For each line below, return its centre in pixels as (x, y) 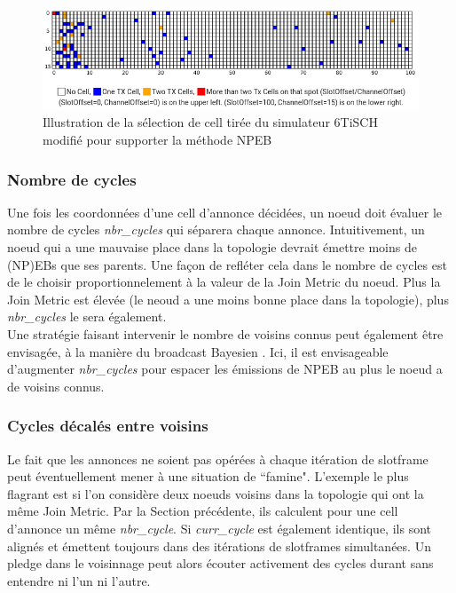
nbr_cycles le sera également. (87, 316)
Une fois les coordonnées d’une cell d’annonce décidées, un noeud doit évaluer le (224, 212)
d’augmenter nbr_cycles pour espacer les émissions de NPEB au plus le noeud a (225, 369)
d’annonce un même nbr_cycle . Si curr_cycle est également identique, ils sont (219, 529)
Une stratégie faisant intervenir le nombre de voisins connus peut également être (225, 334)
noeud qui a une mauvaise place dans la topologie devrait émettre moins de (212, 247)
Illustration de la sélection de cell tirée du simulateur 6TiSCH (210, 122)
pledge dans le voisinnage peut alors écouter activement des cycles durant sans (220, 563)
